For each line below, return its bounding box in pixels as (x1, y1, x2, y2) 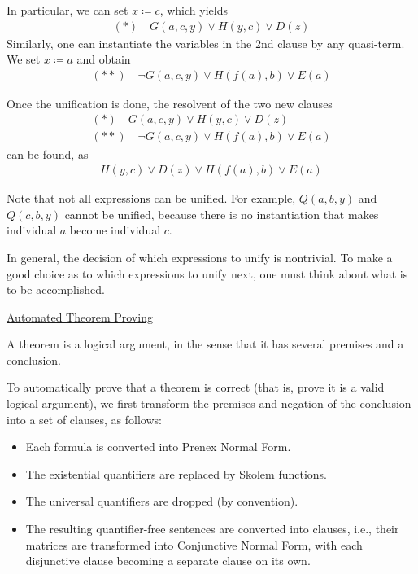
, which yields (159, 2, 228, 18)
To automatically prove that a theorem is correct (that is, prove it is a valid (7, 379, 385, 396)
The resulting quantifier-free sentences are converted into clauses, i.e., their (25, 520, 399, 537)
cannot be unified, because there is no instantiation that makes (64, 205, 379, 222)
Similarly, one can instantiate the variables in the (7, 34, 252, 51)
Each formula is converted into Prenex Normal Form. (25, 438, 291, 455)
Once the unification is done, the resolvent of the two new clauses (7, 94, 333, 112)
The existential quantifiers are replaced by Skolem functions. (25, 465, 327, 482)
